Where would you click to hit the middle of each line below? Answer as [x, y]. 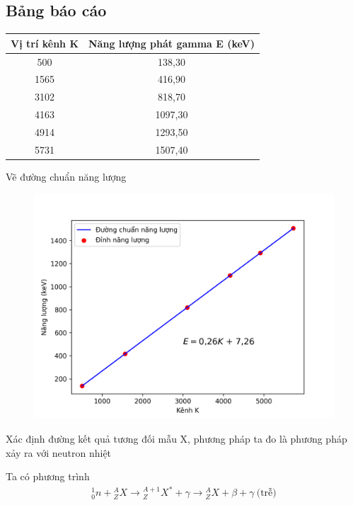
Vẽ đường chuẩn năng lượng [66, 176]
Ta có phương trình [48, 476]
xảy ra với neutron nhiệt [59, 452]
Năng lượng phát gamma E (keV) [172, 43]
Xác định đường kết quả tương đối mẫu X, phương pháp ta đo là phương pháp [176, 439]
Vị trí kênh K [45, 43]
